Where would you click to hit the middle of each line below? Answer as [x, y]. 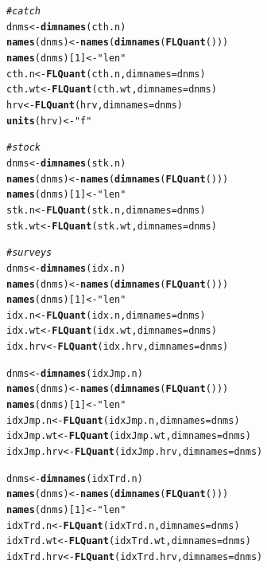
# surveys [29, 253]
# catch [23, 11]
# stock [23, 148]
